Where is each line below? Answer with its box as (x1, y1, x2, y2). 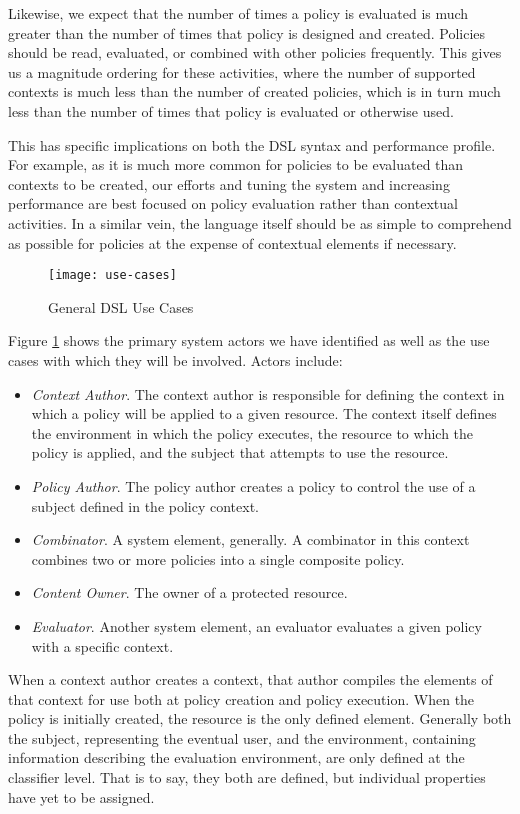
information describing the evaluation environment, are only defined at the (8, 747, 465, 768)
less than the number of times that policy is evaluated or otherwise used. (8, 100, 454, 121)
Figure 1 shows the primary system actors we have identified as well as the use (8, 330, 490, 351)
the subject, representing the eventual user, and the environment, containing (8, 727, 476, 748)
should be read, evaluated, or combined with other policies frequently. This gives (8, 42, 502, 63)
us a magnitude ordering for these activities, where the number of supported (8, 61, 476, 82)
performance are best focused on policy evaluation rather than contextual (8, 193, 458, 214)
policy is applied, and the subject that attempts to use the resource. (31, 442, 449, 463)
